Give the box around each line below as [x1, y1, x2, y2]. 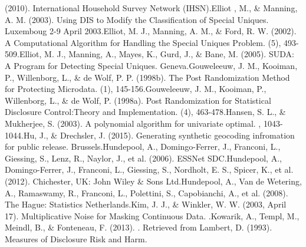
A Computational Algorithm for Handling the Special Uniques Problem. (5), [5, 36, 281, 48]
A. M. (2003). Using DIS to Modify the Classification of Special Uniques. [5, 13, 269, 25]
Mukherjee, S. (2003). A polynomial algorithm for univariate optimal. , [5, 117, 261, 129]
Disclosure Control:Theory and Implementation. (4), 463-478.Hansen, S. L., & [5, 106, 286, 118]
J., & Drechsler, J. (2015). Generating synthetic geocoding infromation [39, 129, 295, 141]
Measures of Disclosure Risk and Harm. [5, 232, 147, 245]
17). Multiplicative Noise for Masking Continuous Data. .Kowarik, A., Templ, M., [5, 209, 300, 222]
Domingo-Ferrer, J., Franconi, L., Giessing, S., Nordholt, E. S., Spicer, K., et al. [5, 163, 294, 176]
